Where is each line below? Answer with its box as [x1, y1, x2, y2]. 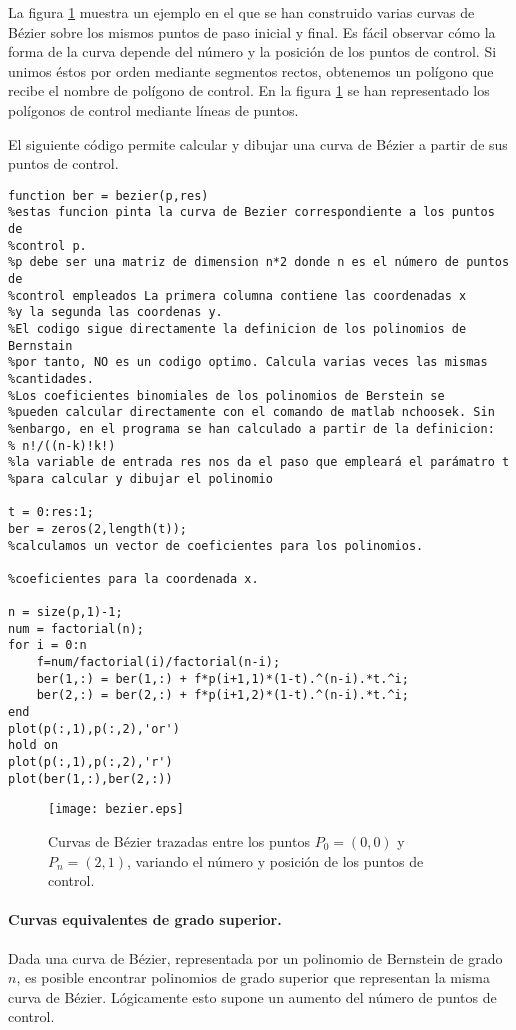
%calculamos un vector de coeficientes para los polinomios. [8, 538, 424, 553]
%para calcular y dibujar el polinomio [8, 471, 273, 486]
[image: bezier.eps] [48, 802, 185, 817]
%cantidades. [8, 371, 94, 386]
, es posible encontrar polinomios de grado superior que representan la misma [16, 967, 491, 988]
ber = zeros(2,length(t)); [8, 521, 187, 536]
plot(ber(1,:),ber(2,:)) [8, 771, 173, 786]
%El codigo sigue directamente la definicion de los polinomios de [8, 322, 467, 336]
